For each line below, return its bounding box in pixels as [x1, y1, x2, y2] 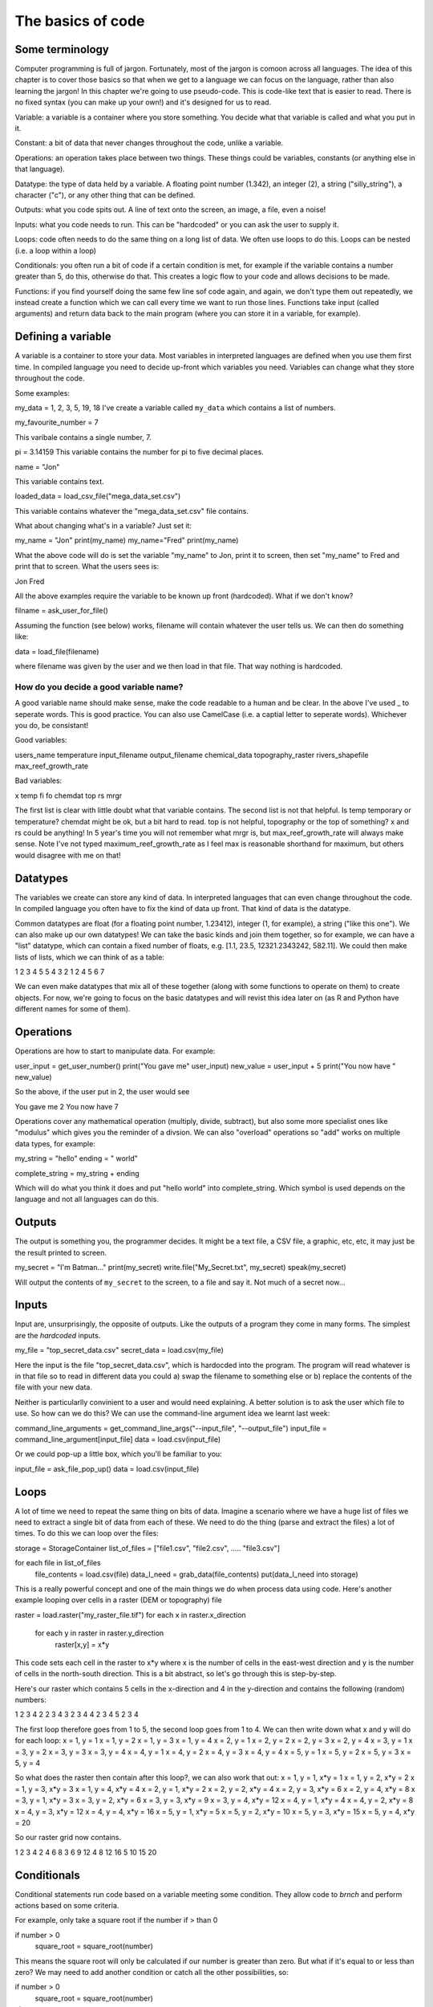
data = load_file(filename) [14, 646, 99, 656]
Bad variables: [14, 776, 63, 786]
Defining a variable [14, 330, 111, 344]
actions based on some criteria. [14, 1901, 119, 1911]
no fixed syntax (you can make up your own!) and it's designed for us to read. [14, 97, 272, 108]
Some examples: [14, 388, 70, 397]
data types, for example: [14, 1138, 95, 1148]
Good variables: [14, 735, 67, 745]
